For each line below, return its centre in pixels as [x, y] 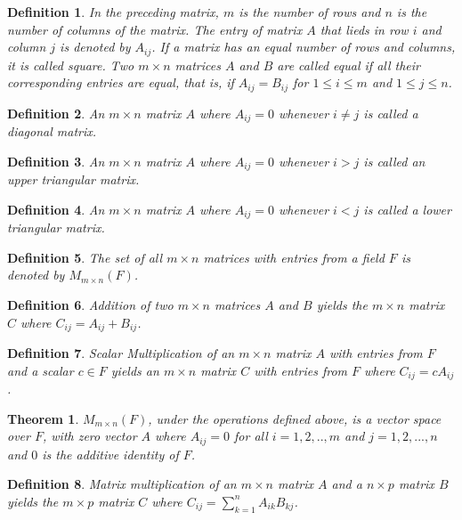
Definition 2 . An [56, 113]
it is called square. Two [71, 65]
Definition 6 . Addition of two [90, 305]
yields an [135, 370]
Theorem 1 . [43, 418]
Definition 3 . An [56, 161]
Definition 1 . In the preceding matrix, [113, 12]
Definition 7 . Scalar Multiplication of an [121, 353]
